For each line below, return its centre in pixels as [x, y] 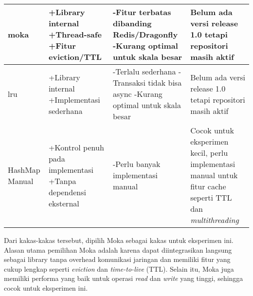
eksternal [64, 203]
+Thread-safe [75, 34]
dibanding [132, 23]
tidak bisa [165, 83]
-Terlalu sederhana [144, 71]
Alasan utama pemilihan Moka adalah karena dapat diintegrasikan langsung [118, 250]
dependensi [67, 192]
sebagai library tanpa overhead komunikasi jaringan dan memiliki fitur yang [117, 259]
